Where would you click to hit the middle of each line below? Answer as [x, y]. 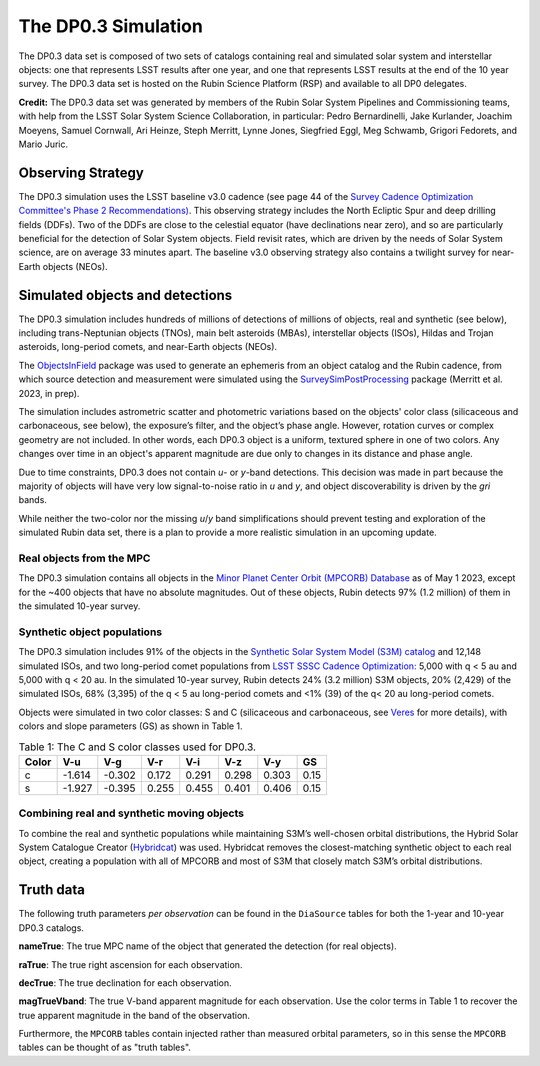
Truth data [51, 890]
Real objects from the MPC [84, 558]
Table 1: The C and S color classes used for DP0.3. [137, 747]
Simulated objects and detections [125, 295]
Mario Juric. [43, 144]
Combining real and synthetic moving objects [131, 813]
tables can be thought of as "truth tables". [105, 1047]
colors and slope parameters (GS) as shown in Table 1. [131, 726]
